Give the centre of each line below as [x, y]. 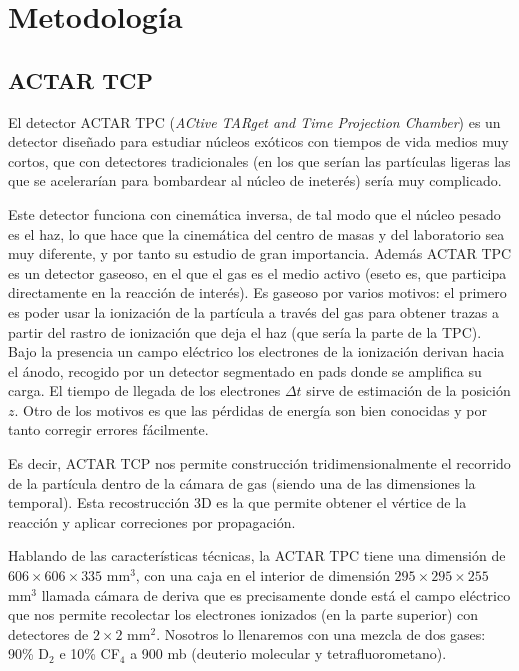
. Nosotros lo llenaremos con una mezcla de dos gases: [321, 633]
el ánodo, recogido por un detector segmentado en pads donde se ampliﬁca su [245, 370]
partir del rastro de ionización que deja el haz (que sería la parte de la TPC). [245, 331]
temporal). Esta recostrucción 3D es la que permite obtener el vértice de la [237, 502]
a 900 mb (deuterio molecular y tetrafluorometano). [288, 653]
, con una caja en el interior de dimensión [262, 575]
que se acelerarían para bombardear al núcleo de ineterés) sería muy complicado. [255, 180]
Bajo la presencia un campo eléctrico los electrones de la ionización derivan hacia [256, 351]
